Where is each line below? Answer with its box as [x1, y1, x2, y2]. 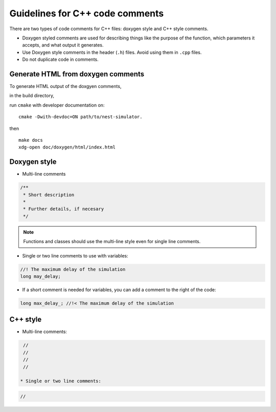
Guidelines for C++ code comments [9, 8, 164, 19]
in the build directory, [9, 93, 55, 99]
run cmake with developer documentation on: [9, 102, 105, 108]
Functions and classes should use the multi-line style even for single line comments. [23, 238, 201, 245]
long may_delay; [20, 273, 61, 279]
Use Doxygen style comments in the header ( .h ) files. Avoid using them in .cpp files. [22, 49, 202, 55]
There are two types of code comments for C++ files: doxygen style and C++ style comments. [9, 26, 209, 32]
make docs [18, 137, 43, 143]
